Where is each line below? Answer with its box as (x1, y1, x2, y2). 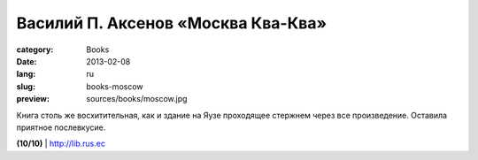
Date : (16, 56, 37, 66)
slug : (16, 80, 35, 92)
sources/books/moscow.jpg (86, 94, 188, 104)
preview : (16, 94, 50, 104)
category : (16, 44, 54, 55)
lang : (16, 69, 36, 80)
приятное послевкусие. (16, 122, 106, 133)
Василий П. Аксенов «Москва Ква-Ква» (16, 13, 328, 33)
